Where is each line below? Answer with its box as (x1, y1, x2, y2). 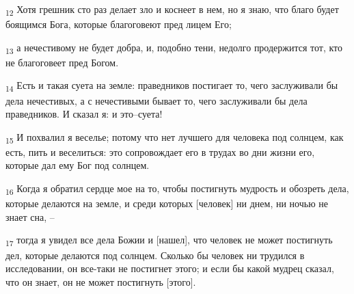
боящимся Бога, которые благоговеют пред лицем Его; (5, 17, 232, 31)
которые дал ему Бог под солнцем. (5, 158, 150, 172)
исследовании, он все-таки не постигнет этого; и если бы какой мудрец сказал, (5, 261, 334, 276)
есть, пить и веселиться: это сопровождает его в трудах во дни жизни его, (5, 144, 315, 159)
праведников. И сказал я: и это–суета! (5, 107, 163, 121)
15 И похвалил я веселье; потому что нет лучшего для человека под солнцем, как (5, 129, 344, 146)
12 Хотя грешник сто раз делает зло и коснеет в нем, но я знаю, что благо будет (5, 2, 339, 18)
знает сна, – (5, 209, 55, 224)
